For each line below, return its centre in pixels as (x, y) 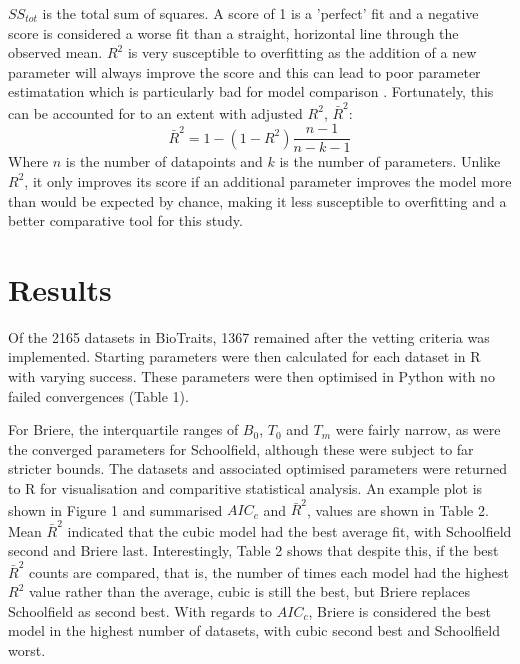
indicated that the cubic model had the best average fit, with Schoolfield (289, 530)
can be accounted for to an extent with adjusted (155, 112)
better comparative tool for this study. (125, 220)
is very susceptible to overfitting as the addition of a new (302, 52)
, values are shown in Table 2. (398, 509)
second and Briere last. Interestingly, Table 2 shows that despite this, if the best (253, 550)
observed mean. (55, 52)
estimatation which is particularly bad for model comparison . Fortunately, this (251, 91)
